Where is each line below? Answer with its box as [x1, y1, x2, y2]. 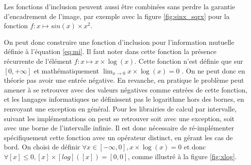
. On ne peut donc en [182, 65, 245, 75]
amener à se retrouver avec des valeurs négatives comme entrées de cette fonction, [4, 84, 248, 94]
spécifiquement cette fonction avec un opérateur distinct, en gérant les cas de [4, 132, 233, 142]
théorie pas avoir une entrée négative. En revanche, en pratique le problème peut [4, 75, 244, 85]
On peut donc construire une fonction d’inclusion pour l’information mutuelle [4, 37, 234, 47]
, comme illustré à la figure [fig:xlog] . [128, 151, 237, 161]
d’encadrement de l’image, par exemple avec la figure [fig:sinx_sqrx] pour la [4, 11, 230, 21]
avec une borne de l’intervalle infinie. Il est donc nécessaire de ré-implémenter [4, 123, 234, 133]
